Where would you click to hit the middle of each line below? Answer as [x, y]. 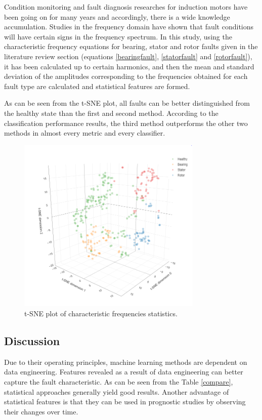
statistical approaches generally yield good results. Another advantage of [117, 391]
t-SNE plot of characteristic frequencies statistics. [101, 313]
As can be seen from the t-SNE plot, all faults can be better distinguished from [127, 103]
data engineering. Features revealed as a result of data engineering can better [124, 372]
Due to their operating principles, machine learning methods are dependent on [126, 362]
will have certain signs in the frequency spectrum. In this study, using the [118, 36]
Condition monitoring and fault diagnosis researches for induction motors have [126, 7]
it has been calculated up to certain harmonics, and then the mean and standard [129, 66]
